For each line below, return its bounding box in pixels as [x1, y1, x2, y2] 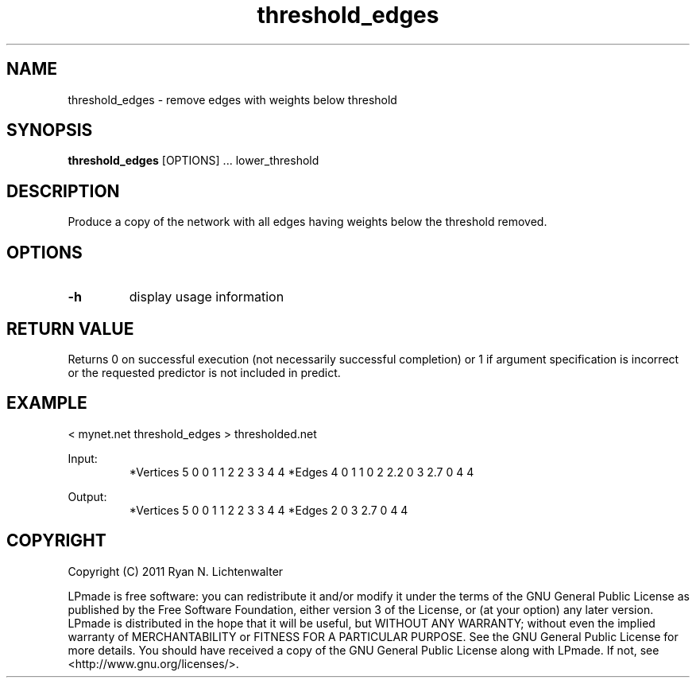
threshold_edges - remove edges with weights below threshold [68, 92, 397, 107]
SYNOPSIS [6, 120, 93, 141]
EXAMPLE [6, 393, 87, 414]
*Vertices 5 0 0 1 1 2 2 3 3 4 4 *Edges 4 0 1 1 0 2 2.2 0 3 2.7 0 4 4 [129, 464, 474, 479]
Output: [68, 489, 107, 503]
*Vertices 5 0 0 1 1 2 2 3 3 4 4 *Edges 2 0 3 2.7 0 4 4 [129, 503, 408, 517]
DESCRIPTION [6, 181, 120, 201]
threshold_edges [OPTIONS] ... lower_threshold [68, 154, 319, 168]
